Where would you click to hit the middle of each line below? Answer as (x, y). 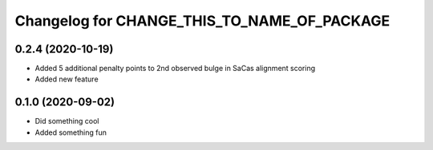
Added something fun (71, 132)
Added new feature (67, 79)
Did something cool (67, 121)
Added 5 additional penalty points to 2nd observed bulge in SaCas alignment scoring (175, 69)
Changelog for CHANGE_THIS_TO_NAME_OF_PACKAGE (202, 21)
